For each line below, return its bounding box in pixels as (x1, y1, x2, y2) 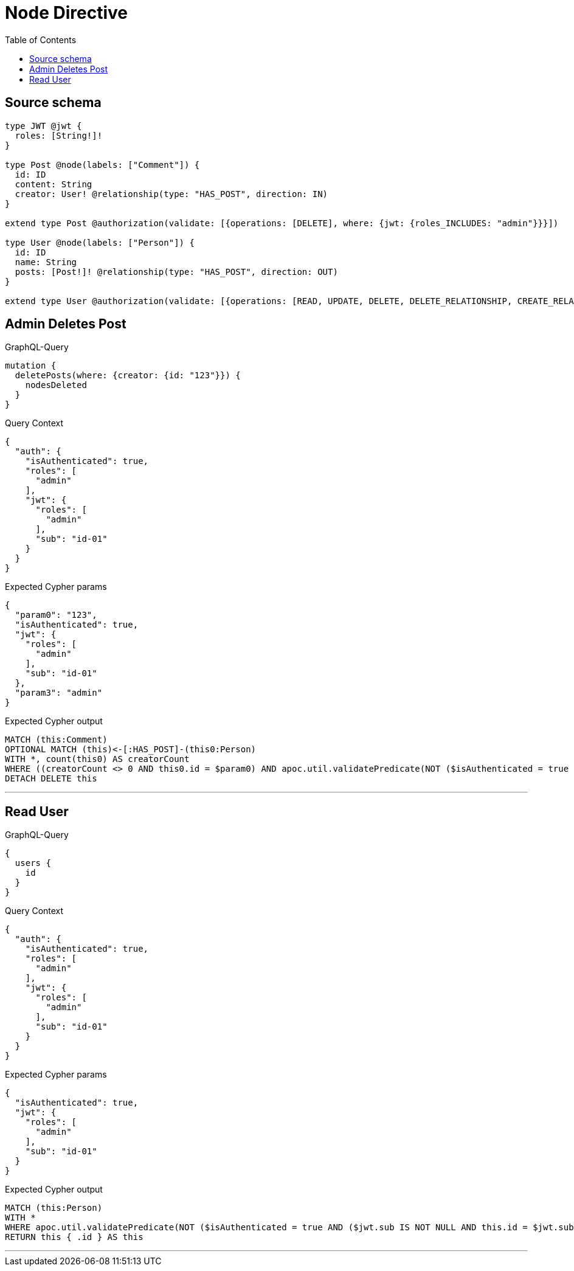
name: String (15, 257, 77, 267)
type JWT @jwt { (5, 120, 82, 131)
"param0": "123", (15, 610, 97, 620)
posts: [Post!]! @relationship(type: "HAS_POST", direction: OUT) (15, 266, 338, 277)
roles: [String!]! (15, 130, 103, 140)
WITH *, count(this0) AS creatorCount (5, 754, 190, 764)
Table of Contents (5, 34, 77, 45)
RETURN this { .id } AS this (5, 1232, 143, 1242)
